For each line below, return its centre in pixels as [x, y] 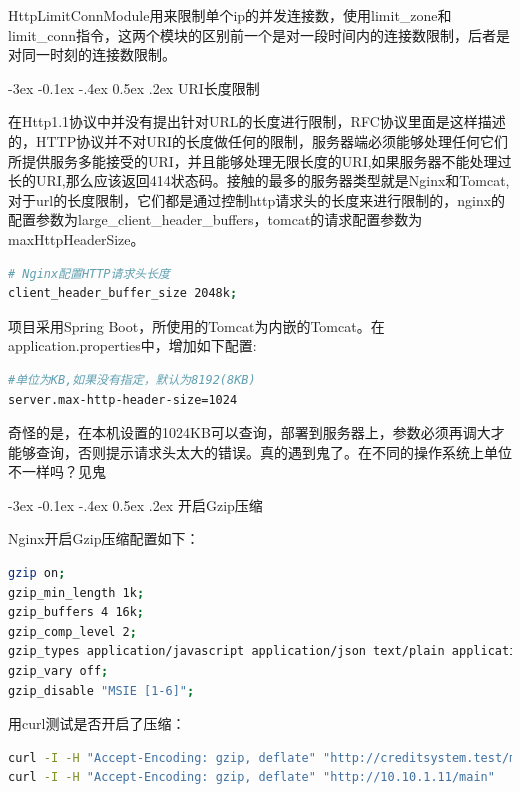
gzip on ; [37, 573]
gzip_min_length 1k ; [76, 592]
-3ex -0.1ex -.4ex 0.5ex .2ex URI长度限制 [134, 87]
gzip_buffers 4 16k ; [76, 612]
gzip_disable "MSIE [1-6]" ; [101, 690]
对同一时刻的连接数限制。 [92, 54]
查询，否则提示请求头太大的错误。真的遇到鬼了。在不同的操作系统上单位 [273, 451]
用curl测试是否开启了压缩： [97, 723]
